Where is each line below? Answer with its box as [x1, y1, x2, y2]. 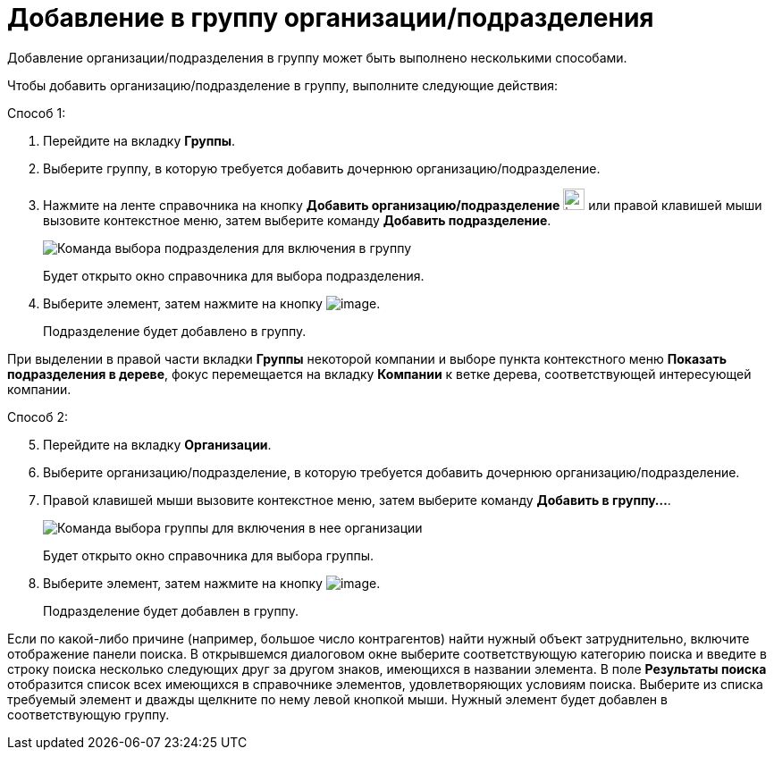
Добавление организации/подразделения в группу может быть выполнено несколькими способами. [7, 49, 627, 65]
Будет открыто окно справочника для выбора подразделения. [43, 267, 425, 283]
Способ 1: [7, 105, 66, 121]
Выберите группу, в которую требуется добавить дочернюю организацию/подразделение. [43, 160, 601, 176]
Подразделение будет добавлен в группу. [43, 602, 299, 618]
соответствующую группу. [7, 706, 170, 722]
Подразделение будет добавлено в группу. [43, 323, 307, 339]
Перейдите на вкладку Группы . [43, 132, 236, 148]
